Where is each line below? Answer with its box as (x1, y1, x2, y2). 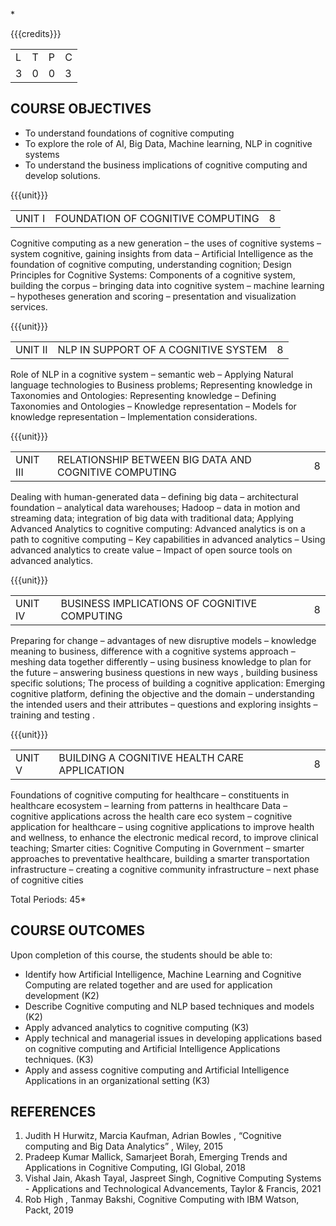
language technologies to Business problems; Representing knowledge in (10, 379, 313, 391)
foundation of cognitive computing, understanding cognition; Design (10, 258, 292, 270)
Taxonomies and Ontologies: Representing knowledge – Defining (10, 389, 277, 401)
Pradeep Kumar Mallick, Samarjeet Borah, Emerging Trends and (24, 1151, 288, 1163)
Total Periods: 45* (10, 893, 87, 905)
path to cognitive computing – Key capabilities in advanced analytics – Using (10, 533, 326, 545)
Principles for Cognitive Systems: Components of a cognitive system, (10, 269, 296, 281)
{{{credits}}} (10, 28, 62, 39)
